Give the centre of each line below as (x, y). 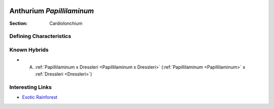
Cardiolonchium (66, 23)
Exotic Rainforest (40, 97)
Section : (19, 23)
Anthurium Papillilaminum (52, 11)
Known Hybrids (29, 50)
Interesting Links (30, 87)
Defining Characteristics (40, 37)
